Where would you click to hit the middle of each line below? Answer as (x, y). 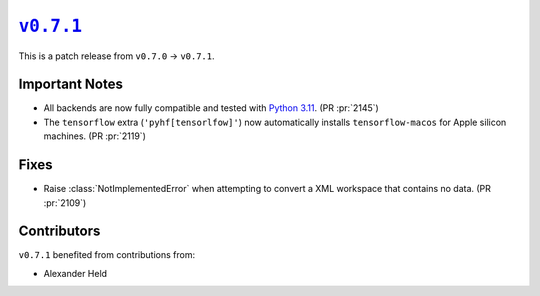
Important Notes (71, 84)
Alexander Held (75, 273)
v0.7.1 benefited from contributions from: (106, 255)
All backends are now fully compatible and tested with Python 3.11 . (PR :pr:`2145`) (211, 108)
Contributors (59, 231)
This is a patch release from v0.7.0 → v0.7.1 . (116, 56)
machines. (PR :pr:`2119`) (95, 136)
